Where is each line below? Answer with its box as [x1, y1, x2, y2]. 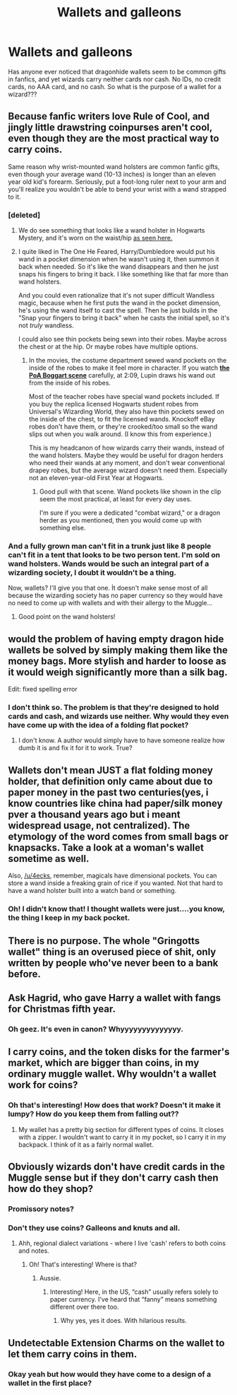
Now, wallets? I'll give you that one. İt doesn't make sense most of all [8, 584, 208, 593]
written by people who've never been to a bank [8, 957, 219, 969]
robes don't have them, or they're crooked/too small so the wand [28, 422, 218, 431]
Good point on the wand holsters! [18, 612, 116, 621]
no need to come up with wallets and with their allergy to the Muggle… [8, 599, 213, 607]
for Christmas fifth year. [8, 1003, 116, 1015]
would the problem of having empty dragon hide [8, 633, 224, 645]
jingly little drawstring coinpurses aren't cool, [8, 122, 212, 134]
